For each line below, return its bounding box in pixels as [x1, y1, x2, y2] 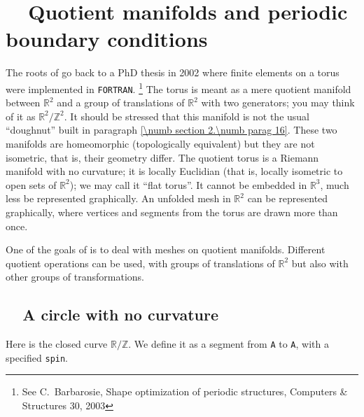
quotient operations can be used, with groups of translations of [6, 255, 275, 270]
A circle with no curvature [22, 304, 218, 325]
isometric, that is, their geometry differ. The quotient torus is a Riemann [6, 150, 319, 164]
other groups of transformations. [6, 269, 144, 284]
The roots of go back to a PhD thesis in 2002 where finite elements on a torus [6, 65, 339, 80]
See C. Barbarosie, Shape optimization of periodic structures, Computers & [22, 384, 348, 399]
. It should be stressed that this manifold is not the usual [64, 108, 309, 123]
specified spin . [6, 350, 69, 365]
